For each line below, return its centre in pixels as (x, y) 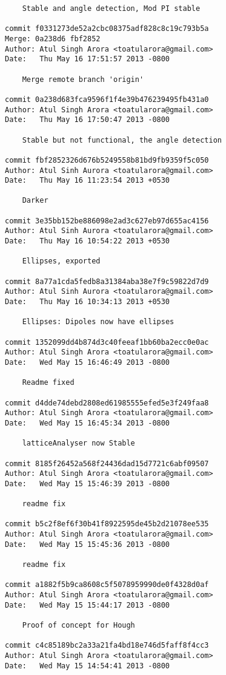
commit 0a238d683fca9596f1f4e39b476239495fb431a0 (107, 99)
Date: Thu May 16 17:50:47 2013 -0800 (88, 120)
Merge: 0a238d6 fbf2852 (53, 39)
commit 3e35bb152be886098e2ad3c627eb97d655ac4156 (107, 221)
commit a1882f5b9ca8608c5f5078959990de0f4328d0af (107, 585)
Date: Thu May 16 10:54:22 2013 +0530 (88, 241)
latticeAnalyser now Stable (78, 443)
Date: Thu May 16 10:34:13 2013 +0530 (88, 302)
